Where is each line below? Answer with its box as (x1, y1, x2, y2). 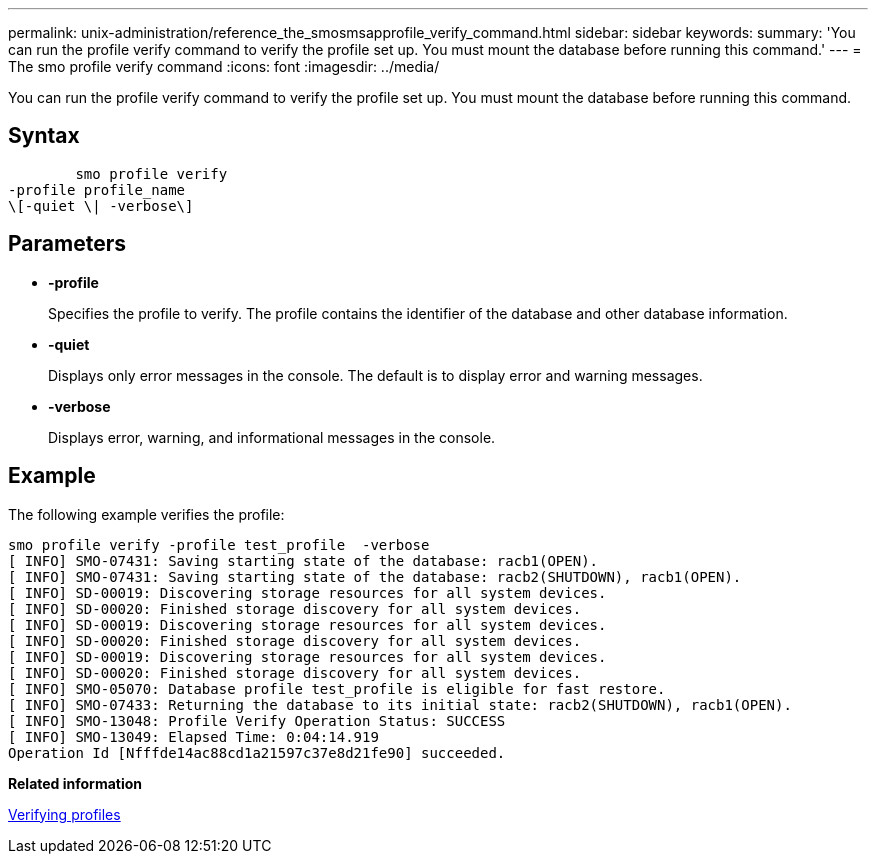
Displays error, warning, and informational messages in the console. (48, 428, 496, 446)
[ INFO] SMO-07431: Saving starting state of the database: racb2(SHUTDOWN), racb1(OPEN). (8, 568, 742, 585)
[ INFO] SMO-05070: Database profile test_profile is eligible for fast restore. (8, 680, 666, 697)
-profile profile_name (8, 181, 186, 198)
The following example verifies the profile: (8, 505, 285, 523)
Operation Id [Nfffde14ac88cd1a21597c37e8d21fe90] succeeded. (8, 744, 506, 761)
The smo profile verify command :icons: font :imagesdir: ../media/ (8, 58, 440, 75)
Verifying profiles (8, 805, 121, 823)
